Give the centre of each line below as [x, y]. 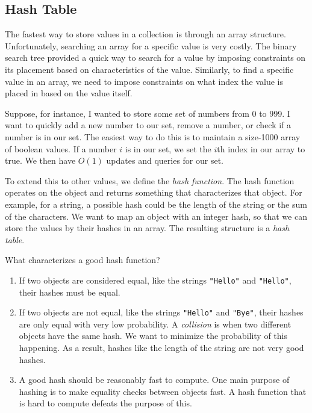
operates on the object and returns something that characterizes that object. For [154, 192]
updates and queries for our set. [165, 160]
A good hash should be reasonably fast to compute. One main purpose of [154, 380]
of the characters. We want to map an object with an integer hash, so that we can [156, 216]
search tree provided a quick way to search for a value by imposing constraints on [155, 57]
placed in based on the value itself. [69, 93]
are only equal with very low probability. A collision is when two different [155, 324]
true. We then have [40, 160]
